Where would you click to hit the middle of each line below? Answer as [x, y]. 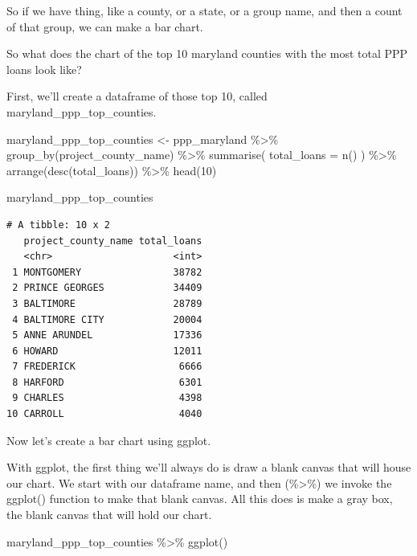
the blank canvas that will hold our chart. [109, 515]
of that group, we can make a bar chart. [105, 26]
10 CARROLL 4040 [104, 414]
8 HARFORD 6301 [107, 382]
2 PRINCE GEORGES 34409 [107, 288]
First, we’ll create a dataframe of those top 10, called [137, 96]
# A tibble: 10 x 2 [58, 225]
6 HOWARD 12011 [107, 351]
